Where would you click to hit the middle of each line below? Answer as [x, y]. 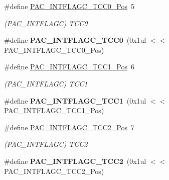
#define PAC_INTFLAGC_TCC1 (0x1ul [75, 100]
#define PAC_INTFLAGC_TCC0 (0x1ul [75, 40]
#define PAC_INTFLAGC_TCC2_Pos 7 [69, 127]
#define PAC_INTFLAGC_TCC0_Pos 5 [69, 6]
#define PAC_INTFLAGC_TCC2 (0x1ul [75, 161]
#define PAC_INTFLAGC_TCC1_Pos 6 [69, 67]
